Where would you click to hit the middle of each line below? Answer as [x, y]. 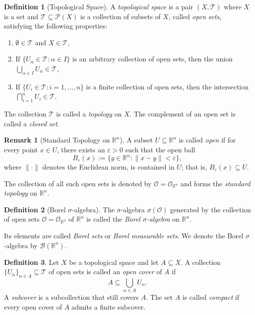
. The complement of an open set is [183, 114]
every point [21, 149]
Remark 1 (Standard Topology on [57, 140]
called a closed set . [32, 123]
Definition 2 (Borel [35, 209]
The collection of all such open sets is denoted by [78, 183]
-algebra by [21, 245]
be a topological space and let [114, 262]
